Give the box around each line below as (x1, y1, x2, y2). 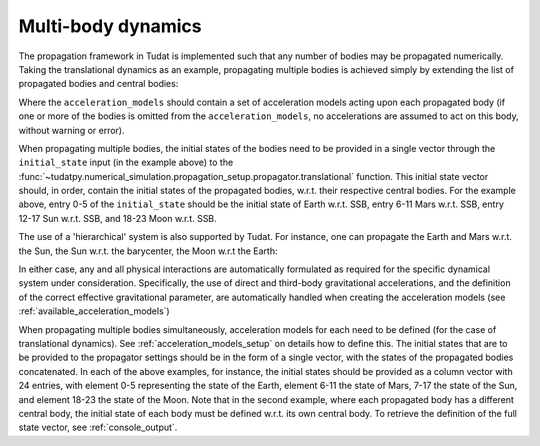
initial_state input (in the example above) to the (18, 156, 234, 169)
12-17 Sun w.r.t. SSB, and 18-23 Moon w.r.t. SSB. (18, 212, 217, 224)
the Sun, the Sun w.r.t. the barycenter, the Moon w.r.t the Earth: (18, 245, 278, 257)
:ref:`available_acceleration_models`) (18, 305, 170, 317)
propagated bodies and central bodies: (18, 78, 179, 90)
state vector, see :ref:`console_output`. (18, 421, 178, 434)
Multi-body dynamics (18, 15, 202, 37)
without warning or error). (18, 124, 125, 136)
